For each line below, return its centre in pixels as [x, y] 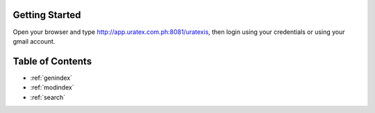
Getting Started [47, 15]
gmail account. [34, 41]
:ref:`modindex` [52, 87]
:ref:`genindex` [51, 78]
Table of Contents [52, 61]
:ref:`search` [48, 97]
